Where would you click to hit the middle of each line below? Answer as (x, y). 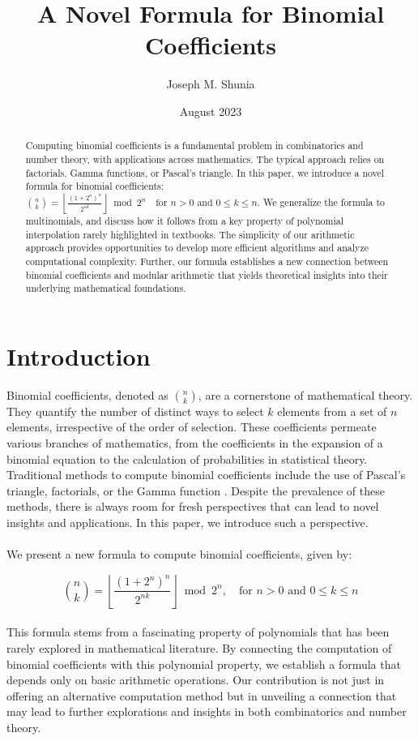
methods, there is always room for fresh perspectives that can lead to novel (193, 506)
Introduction (79, 356)
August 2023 (211, 111)
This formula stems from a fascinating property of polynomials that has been (198, 632)
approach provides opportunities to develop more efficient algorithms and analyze (197, 248)
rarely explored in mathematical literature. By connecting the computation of (199, 647)
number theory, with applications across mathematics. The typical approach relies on (205, 158)
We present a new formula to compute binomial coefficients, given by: (179, 554)
